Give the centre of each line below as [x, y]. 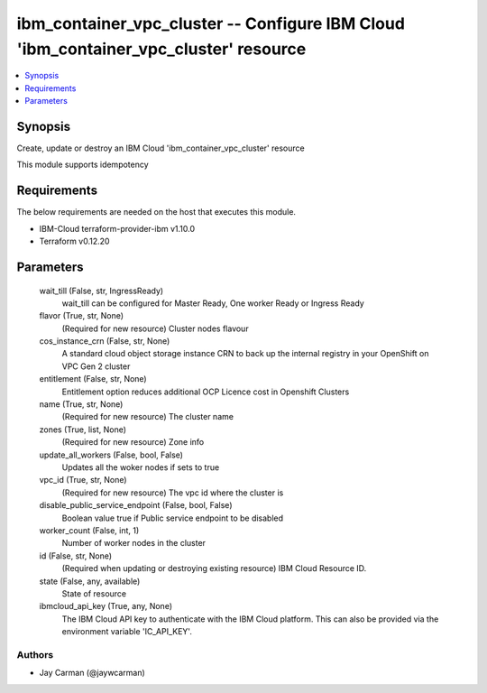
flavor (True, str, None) [82, 316]
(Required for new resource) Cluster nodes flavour [155, 328]
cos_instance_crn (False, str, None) [105, 341]
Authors [35, 654]
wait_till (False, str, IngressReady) [101, 291]
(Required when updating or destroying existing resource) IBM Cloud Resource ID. [214, 568]
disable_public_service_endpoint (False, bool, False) [136, 505]
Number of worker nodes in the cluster [134, 543]
